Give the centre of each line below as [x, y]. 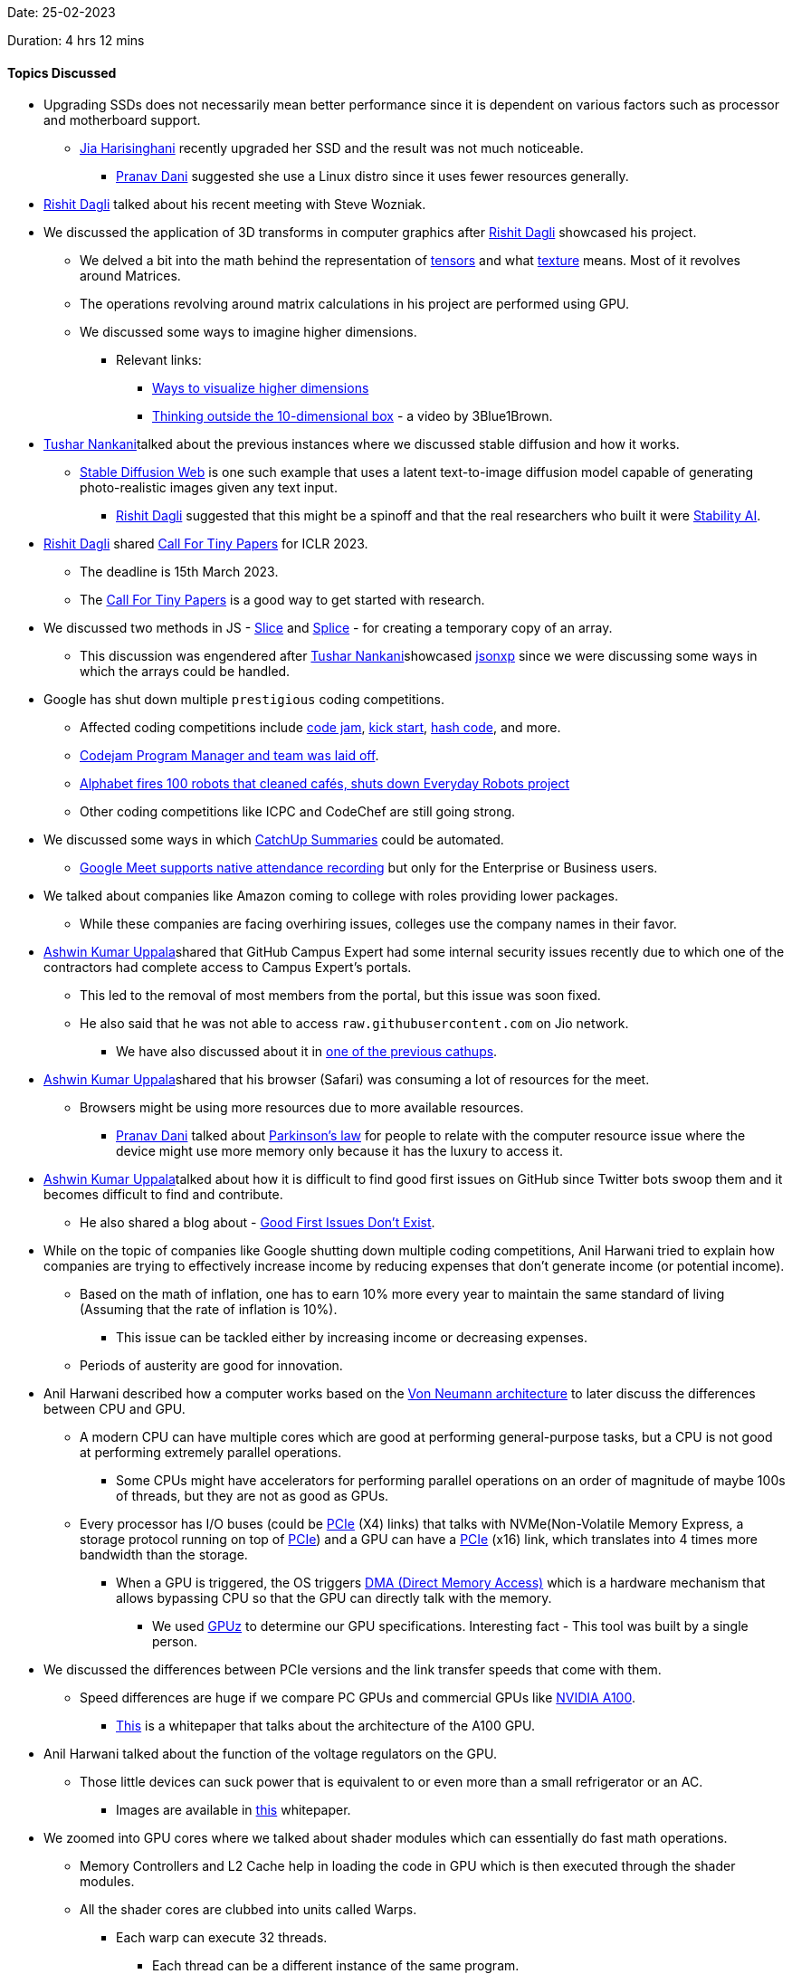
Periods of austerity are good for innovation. [211, 1366]
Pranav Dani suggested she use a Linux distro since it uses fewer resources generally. [372, 176]
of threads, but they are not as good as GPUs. [253, 1496]
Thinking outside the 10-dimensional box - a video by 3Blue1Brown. [353, 416]
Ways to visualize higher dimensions [261, 388]
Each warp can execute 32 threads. [222, 1938]
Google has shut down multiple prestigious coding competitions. [244, 700]
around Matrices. [130, 276]
